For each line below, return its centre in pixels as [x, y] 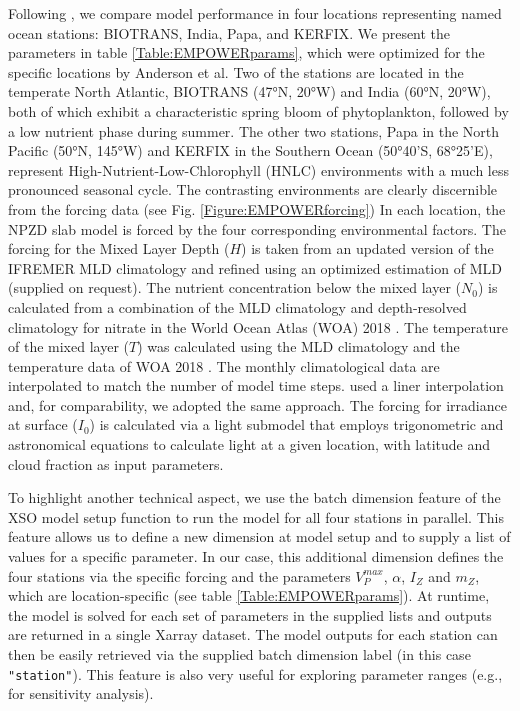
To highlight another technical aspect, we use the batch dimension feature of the [254, 497]
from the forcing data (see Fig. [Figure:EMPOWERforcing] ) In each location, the [257, 208]
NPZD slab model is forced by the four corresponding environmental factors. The [257, 228]
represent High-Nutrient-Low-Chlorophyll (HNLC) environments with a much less [258, 169]
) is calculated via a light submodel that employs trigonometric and [296, 424]
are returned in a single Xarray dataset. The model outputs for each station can [253, 634]
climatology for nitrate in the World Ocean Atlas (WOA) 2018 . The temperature [258, 326]
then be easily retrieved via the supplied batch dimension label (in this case [239, 654]
